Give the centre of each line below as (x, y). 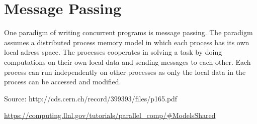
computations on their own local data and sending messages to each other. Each (127, 61)
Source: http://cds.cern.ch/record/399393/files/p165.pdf (91, 98)
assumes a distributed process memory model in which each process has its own (127, 42)
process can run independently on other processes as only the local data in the (125, 72)
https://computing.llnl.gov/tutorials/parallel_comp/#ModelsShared (110, 115)
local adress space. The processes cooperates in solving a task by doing (113, 52)
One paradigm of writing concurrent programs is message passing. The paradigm (128, 32)
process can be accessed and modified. (63, 82)
